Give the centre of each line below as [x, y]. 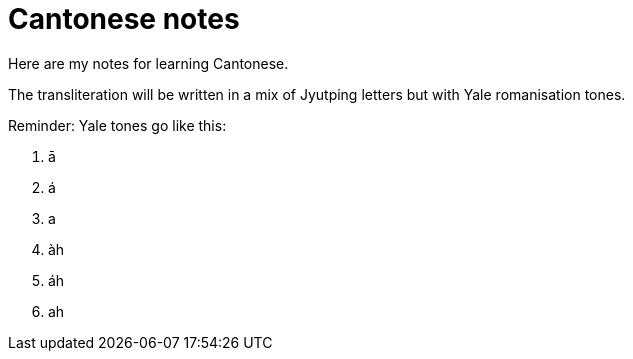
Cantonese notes [124, 19]
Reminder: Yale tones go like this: [117, 125]
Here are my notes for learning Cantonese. [148, 63]
